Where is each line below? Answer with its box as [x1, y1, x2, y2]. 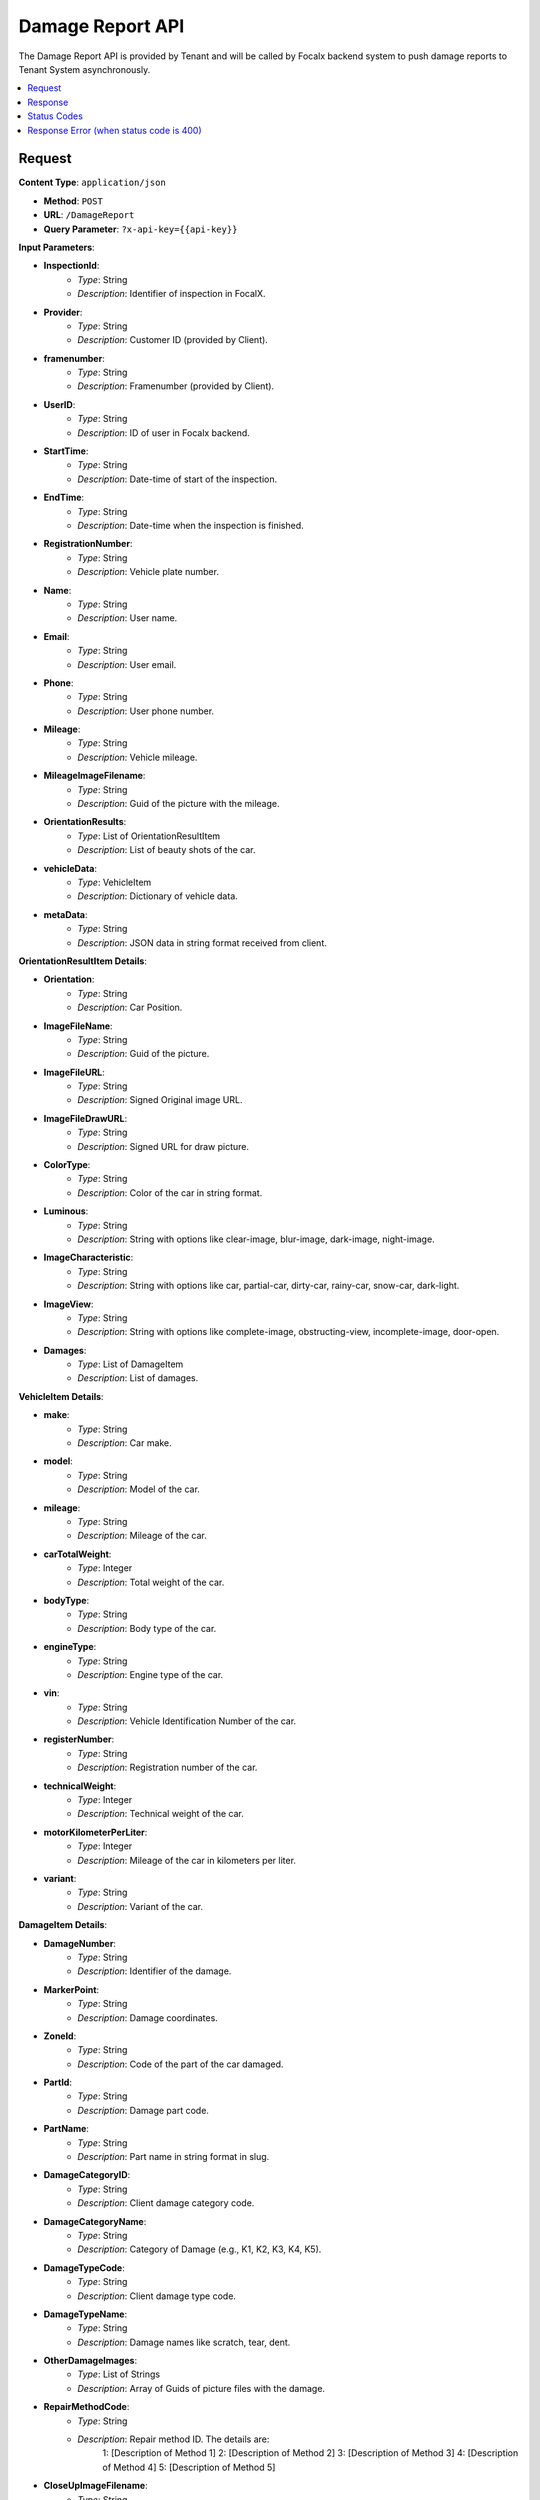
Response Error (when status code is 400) [27, 124, 202, 136]
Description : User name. [77, 612, 178, 624]
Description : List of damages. [77, 1372, 199, 1384]
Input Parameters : [18, 241, 95, 253]
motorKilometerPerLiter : [43, 1826, 148, 1838]
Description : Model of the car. [77, 1483, 200, 1495]
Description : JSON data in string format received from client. [77, 936, 327, 949]
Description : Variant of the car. [77, 1900, 204, 1912]
